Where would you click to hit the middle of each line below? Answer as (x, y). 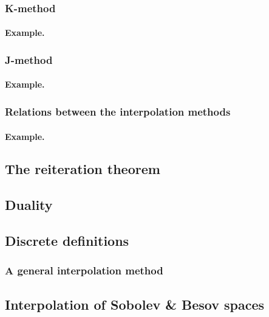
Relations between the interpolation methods (118, 111)
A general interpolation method (84, 270)
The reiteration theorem (83, 169)
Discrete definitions (67, 241)
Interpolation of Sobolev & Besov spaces (135, 304)
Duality (29, 205)
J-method (29, 59)
